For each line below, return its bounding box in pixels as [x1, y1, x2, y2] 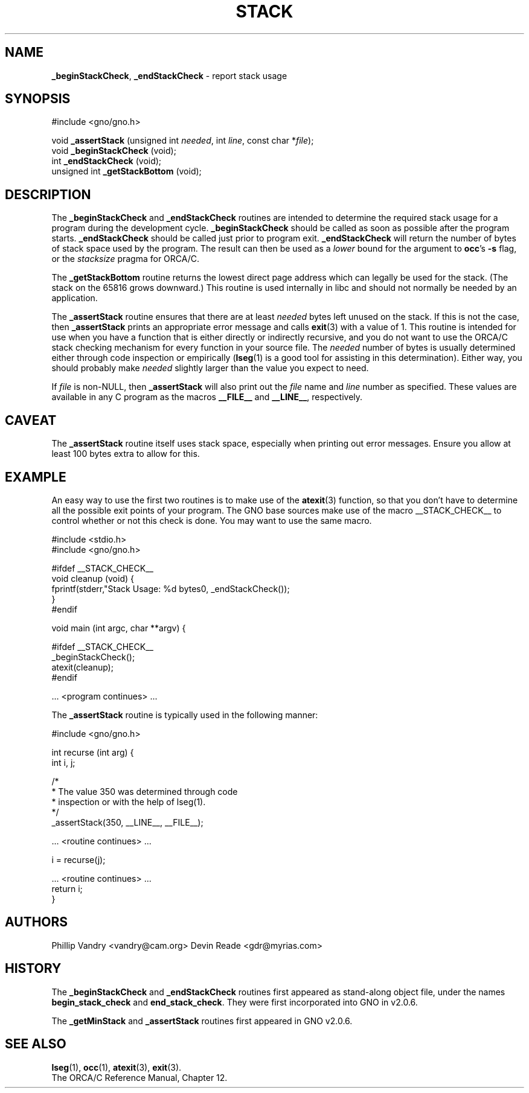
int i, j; [51, 757, 75, 768]
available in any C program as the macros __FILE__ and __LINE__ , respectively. [51, 392, 363, 403]
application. [51, 293, 98, 304]
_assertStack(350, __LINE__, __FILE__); [51, 817, 204, 827]
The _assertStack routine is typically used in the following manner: [51, 709, 318, 720]
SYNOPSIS [5, 91, 71, 107]
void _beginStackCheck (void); [51, 145, 176, 156]
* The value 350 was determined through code [51, 786, 238, 797]
